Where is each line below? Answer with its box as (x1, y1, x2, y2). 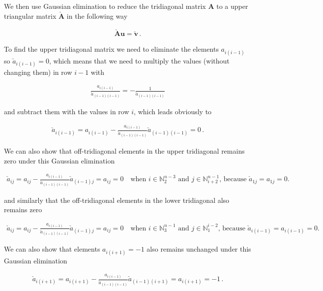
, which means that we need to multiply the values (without (49, 55, 230, 65)
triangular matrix (4, 10, 57, 21)
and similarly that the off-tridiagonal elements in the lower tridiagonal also (4, 194, 230, 205)
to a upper (216, 1, 248, 11)
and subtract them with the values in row (4, 106, 129, 116)
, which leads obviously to (134, 106, 212, 116)
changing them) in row (4, 66, 72, 77)
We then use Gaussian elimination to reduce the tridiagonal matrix (4, 1, 206, 11)
